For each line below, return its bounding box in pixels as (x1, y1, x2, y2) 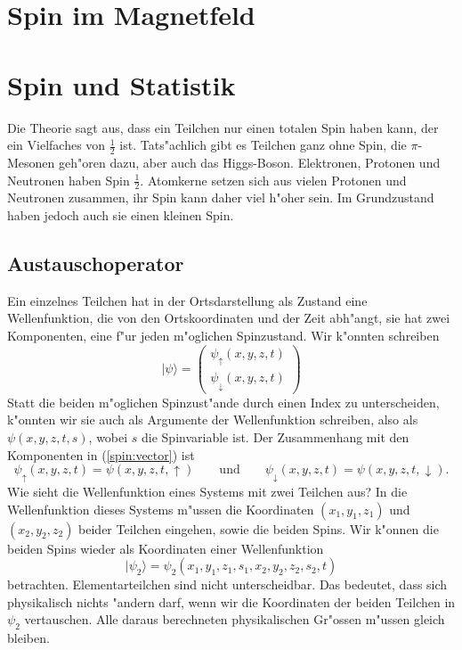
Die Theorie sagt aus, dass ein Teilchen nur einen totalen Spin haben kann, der (7, 118, 439, 136)
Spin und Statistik (7, 66, 236, 103)
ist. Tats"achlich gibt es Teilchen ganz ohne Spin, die (119, 136, 407, 154)
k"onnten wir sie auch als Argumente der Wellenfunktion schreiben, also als (7, 410, 418, 429)
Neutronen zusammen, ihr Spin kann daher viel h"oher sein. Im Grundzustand (7, 188, 434, 207)
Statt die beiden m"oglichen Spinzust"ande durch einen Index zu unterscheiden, (7, 392, 440, 411)
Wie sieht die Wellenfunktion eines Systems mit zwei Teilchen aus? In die (7, 481, 408, 500)
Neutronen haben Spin (7, 170, 130, 189)
